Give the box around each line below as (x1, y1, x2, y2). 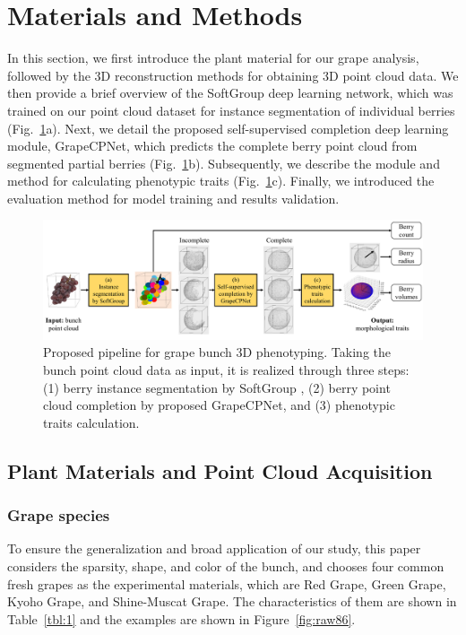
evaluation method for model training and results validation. (7, 188, 340, 207)
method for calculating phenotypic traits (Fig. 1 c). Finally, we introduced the (7, 171, 435, 190)
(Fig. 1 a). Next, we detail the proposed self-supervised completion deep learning (7, 118, 449, 137)
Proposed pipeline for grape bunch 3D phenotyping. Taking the (43, 343, 391, 361)
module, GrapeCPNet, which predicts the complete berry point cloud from (7, 136, 418, 155)
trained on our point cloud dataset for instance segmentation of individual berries (7, 100, 455, 119)
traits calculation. (43, 413, 140, 431)
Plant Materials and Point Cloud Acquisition (7, 457, 433, 484)
